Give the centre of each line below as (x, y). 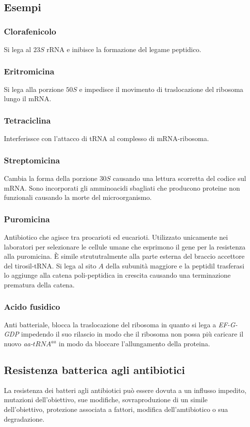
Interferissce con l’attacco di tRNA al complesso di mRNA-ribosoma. (107, 138)
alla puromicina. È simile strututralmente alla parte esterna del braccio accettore (124, 256)
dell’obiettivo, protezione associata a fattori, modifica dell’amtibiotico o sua (116, 409)
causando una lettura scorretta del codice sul (180, 178)
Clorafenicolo (30, 31)
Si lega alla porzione (34, 89)
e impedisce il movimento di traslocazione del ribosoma (161, 89)
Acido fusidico (32, 306)
